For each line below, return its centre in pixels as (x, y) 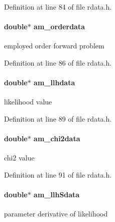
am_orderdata (60, 26)
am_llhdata (54, 82)
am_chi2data (57, 138)
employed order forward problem (54, 46)
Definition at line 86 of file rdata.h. (58, 62)
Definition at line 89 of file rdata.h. (58, 118)
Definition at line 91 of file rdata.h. (58, 174)
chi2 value (19, 158)
